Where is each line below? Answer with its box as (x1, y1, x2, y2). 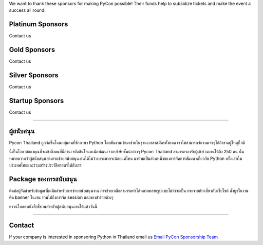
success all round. (9, 7, 46, 13)
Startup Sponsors (9, 96, 64, 105)
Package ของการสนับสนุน (9, 175, 77, 183)
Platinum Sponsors (9, 20, 68, 29)
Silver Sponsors (9, 71, 58, 80)
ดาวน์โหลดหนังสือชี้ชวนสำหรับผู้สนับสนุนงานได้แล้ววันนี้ (9, 203, 97, 209)
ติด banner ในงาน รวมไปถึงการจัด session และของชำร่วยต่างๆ (9, 194, 114, 200)
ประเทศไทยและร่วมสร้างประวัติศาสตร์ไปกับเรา (9, 162, 82, 168)
